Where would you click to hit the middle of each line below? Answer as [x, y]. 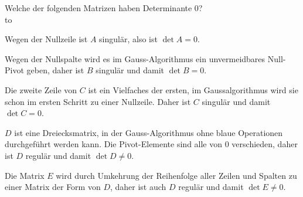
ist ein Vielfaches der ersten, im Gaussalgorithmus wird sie [193, 89]
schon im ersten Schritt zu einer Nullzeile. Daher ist [98, 101]
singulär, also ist [128, 39]
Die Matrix [25, 175]
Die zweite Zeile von [41, 89]
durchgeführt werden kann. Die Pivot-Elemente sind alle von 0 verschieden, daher [151, 144]
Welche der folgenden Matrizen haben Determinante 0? [104, 8]
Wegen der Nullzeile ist [46, 39]
